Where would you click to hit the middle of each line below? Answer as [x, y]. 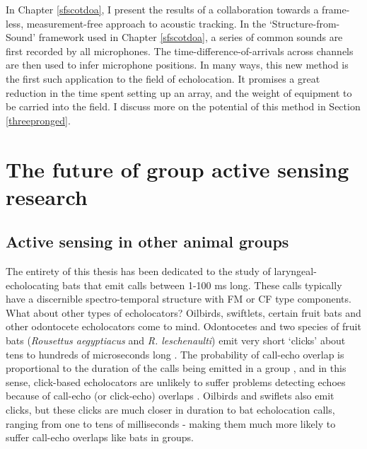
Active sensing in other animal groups [147, 241]
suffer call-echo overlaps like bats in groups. [100, 437]
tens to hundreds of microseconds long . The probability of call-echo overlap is [175, 354]
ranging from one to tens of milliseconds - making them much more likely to [171, 423]
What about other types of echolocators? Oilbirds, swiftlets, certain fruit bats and [183, 312]
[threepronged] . [38, 120]
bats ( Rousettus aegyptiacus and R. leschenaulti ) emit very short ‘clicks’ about [176, 340]
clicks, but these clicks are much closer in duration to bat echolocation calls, [170, 410]
